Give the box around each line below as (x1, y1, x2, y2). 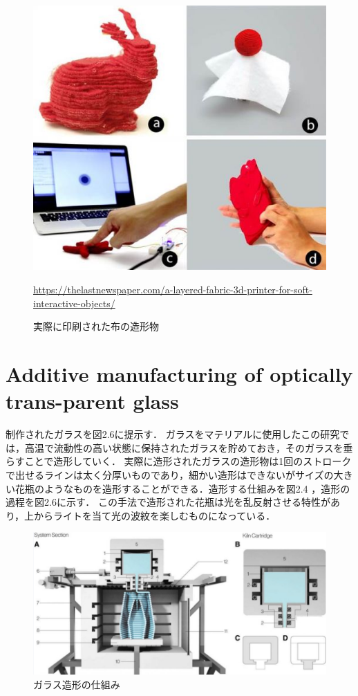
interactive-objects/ (33, 295, 115, 310)
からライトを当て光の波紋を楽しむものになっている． (34, 508, 276, 522)
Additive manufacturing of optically (6, 360, 353, 387)
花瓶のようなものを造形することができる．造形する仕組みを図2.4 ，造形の (15, 481, 350, 495)
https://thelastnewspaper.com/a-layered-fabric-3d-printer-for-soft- (33, 282, 312, 297)
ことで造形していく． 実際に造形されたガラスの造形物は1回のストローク (24, 454, 352, 468)
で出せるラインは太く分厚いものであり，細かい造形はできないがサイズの (6, 467, 334, 482)
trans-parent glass (6, 387, 179, 415)
